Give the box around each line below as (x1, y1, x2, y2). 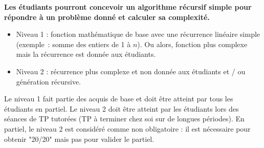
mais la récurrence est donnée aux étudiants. (16, 49, 156, 59)
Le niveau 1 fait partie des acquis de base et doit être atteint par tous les (4, 93, 233, 104)
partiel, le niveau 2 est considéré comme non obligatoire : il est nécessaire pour (4, 123, 251, 134)
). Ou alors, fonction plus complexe (137, 38, 248, 49)
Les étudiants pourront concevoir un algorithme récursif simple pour (4, 2, 252, 12)
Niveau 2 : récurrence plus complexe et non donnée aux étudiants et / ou (16, 66, 246, 76)
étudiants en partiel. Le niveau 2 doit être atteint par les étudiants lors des (4, 103, 239, 114)
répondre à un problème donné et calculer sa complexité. (4, 11, 210, 22)
